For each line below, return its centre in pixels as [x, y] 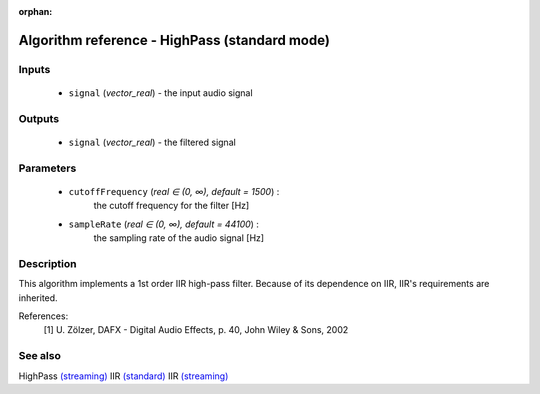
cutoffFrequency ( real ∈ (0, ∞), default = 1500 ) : [174, 191]
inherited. [38, 297]
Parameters [47, 168]
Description [47, 263]
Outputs [39, 118]
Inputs [34, 69]
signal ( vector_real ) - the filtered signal [152, 142]
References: [43, 316]
